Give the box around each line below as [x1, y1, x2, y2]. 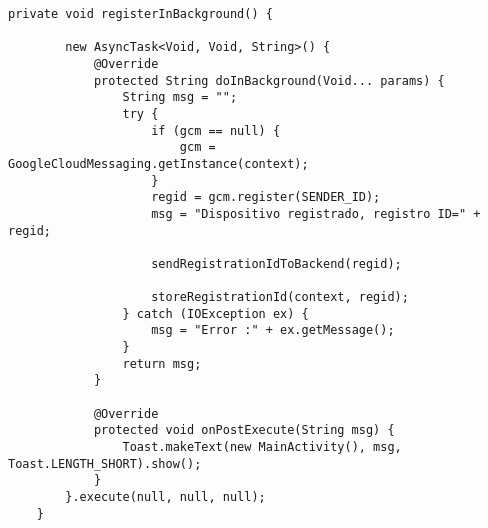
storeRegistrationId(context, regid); [151, 290, 409, 305]
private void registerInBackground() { [8, 7, 273, 21]
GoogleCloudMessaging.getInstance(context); [8, 156, 309, 171]
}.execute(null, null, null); [65, 490, 266, 505]
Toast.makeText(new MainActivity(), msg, [122, 440, 402, 455]
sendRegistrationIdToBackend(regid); [151, 256, 402, 271]
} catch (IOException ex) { [122, 306, 309, 321]
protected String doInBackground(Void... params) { [93, 73, 445, 88]
